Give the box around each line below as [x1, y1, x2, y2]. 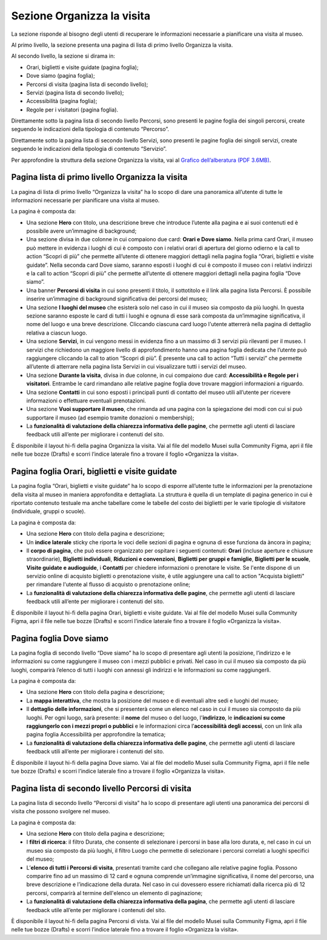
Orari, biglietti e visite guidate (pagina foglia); [26, 64, 139, 71]
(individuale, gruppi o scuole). [11, 508, 86, 515]
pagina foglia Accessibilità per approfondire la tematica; [26, 731, 166, 738]
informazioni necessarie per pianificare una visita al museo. [11, 196, 160, 204]
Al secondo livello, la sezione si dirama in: [11, 52, 115, 60]
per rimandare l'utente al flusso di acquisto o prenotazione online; [26, 581, 191, 588]
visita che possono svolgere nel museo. [11, 808, 110, 815]
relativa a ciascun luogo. [26, 329, 88, 336]
